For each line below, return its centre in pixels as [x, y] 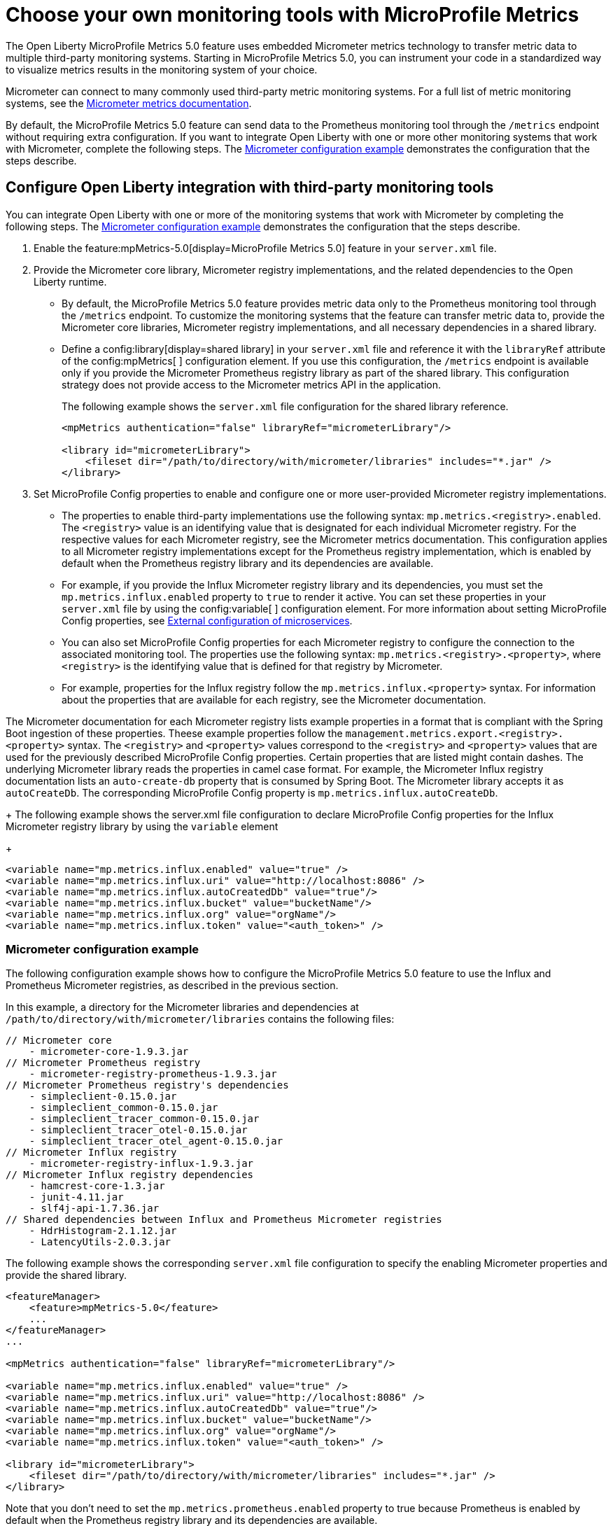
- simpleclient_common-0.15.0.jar [124, 1108]
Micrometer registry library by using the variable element [142, 826]
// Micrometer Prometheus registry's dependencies [147, 1085]
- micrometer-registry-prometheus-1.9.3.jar [153, 1074]
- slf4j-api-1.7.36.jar [94, 1209]
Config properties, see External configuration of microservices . [207, 620]
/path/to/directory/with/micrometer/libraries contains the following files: [200, 1019]
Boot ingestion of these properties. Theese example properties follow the [174, 733]
